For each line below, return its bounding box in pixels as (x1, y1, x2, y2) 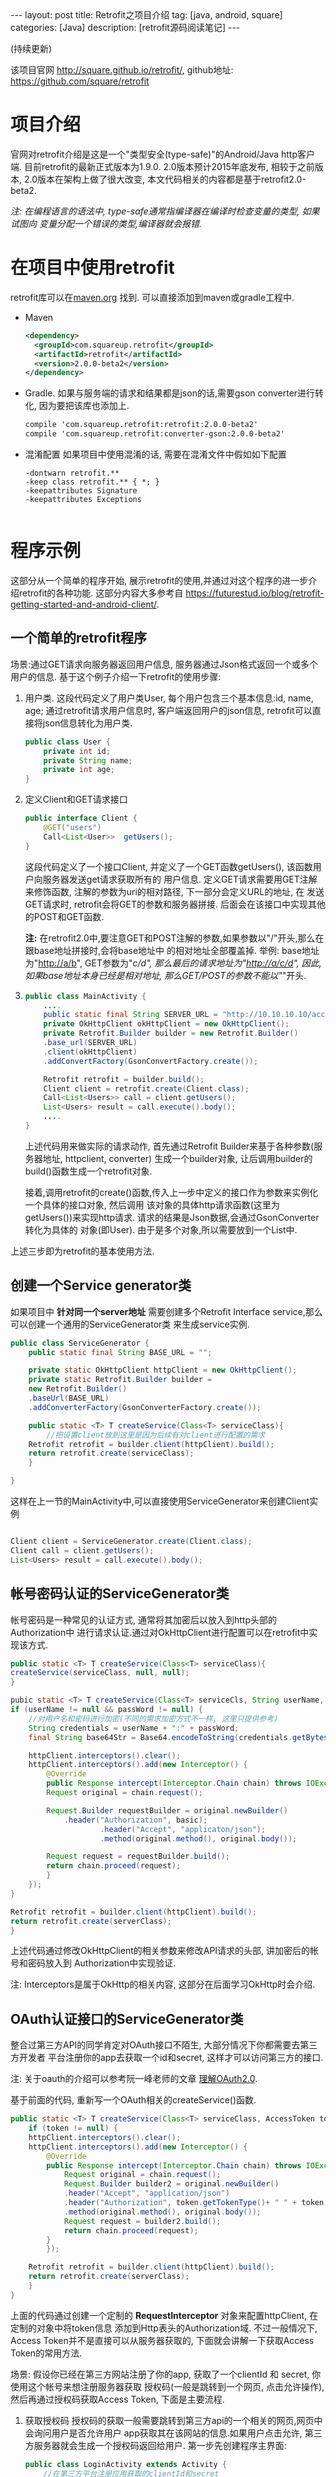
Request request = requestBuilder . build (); (46, 1852, 230, 1862)
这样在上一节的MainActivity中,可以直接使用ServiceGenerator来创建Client (10, 1495, 310, 1507)
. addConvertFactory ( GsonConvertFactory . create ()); (43, 1056, 259, 1066)
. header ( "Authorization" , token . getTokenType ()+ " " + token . (63, 2198, 329, 2208)
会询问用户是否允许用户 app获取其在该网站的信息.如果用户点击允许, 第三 (24, 2427, 323, 2439)
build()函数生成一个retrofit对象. (24, 1165, 153, 1177)
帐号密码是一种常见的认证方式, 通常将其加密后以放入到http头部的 (10, 1613, 277, 1626)
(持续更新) (10, 43, 53, 54)
